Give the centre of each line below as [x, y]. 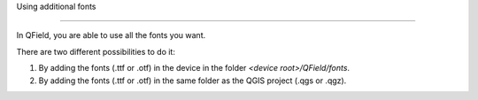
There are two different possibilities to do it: [96, 51]
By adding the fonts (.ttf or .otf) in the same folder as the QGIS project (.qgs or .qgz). [193, 81]
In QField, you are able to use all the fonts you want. [111, 35]
